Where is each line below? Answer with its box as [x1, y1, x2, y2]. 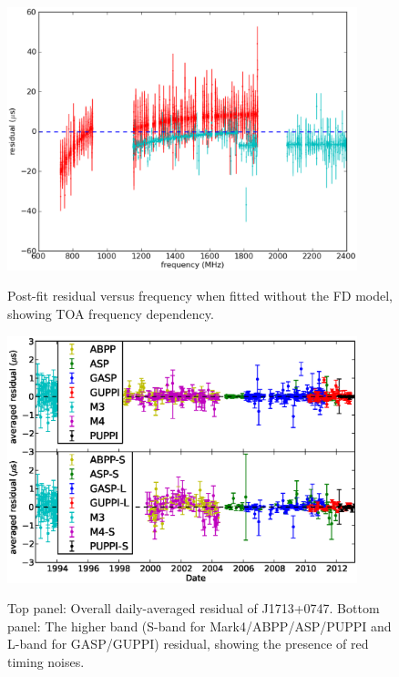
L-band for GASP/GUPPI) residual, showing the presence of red [7, 634, 369, 653]
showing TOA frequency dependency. [7, 303, 214, 323]
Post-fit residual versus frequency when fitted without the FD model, [7, 286, 393, 305]
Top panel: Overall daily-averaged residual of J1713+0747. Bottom [7, 599, 380, 618]
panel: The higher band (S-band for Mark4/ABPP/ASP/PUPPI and [7, 616, 392, 635]
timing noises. [7, 652, 85, 672]
